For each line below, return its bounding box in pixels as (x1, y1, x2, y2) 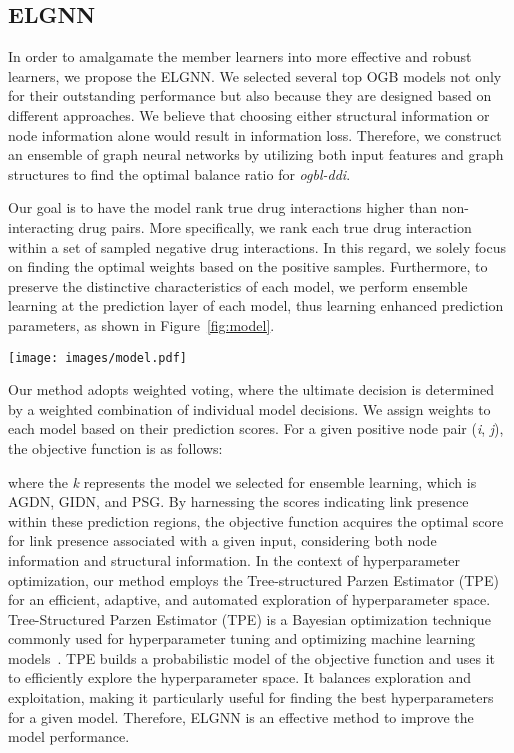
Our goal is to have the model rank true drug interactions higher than (8, 197, 437, 218)
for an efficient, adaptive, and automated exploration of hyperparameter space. (8, 589, 491, 610)
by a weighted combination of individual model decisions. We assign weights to (8, 398, 491, 419)
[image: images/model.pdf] (8, 350, 187, 365)
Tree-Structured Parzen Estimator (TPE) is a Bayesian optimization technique (8, 608, 491, 629)
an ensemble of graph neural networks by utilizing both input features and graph (8, 144, 504, 165)
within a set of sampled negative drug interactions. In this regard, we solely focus (8, 236, 506, 257)
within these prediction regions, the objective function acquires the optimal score (8, 510, 504, 531)
